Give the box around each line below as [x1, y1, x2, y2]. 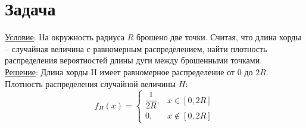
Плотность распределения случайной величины [5, 77, 176, 89]
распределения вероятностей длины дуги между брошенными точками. [5, 54, 263, 66]
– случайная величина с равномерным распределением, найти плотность [5, 42, 267, 55]
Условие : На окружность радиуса [5, 31, 125, 43]
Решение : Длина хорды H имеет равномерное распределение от [5, 65, 235, 78]
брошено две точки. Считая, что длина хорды [136, 31, 301, 43]
